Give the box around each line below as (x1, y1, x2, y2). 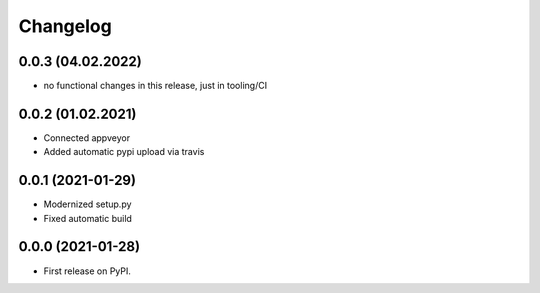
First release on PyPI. (43, 265, 132, 277)
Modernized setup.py (43, 198, 132, 210)
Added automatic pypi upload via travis (43, 146, 205, 158)
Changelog (18, 15, 112, 37)
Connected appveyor (43, 131, 130, 144)
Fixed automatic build (43, 212, 132, 224)
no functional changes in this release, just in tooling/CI (43, 80, 268, 92)
